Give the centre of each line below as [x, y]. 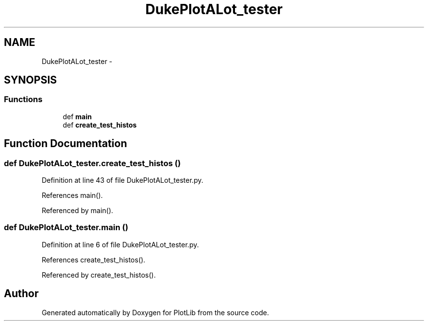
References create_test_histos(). [94, 260]
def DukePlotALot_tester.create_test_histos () [92, 163]
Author [21, 294]
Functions [23, 99]
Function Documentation [65, 144]
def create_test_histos [100, 125]
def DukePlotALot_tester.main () [66, 227]
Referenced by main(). [77, 211]
